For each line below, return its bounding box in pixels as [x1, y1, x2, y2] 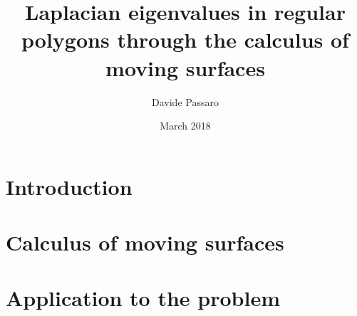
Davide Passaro [152, 94, 219, 109]
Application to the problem [6, 283, 281, 312]
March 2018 [160, 118, 211, 133]
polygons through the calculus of [21, 25, 349, 54]
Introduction [6, 172, 133, 201]
